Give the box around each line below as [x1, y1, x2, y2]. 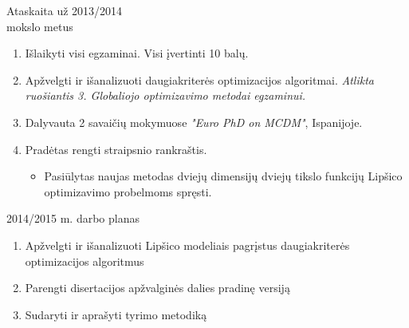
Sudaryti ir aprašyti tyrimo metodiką [25, 306, 207, 322]
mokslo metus [6, 18, 73, 34]
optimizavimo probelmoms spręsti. [44, 183, 212, 200]
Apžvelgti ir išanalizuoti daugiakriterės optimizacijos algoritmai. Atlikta [25, 71, 374, 88]
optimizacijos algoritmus [25, 252, 144, 269]
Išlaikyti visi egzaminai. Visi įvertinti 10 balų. [25, 45, 249, 61]
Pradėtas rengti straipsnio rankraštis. [25, 140, 207, 157]
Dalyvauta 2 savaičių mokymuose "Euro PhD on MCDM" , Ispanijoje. [25, 113, 363, 130]
